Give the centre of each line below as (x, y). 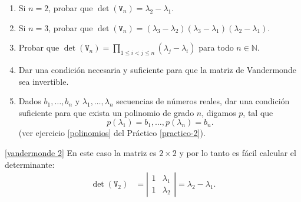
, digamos (219, 112)
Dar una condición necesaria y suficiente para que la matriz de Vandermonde (157, 69)
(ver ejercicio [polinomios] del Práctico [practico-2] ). (112, 133)
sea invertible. (44, 81)
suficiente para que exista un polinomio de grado (106, 112)
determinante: (30, 164)
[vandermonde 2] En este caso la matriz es (81, 152)
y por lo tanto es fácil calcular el (238, 152)
